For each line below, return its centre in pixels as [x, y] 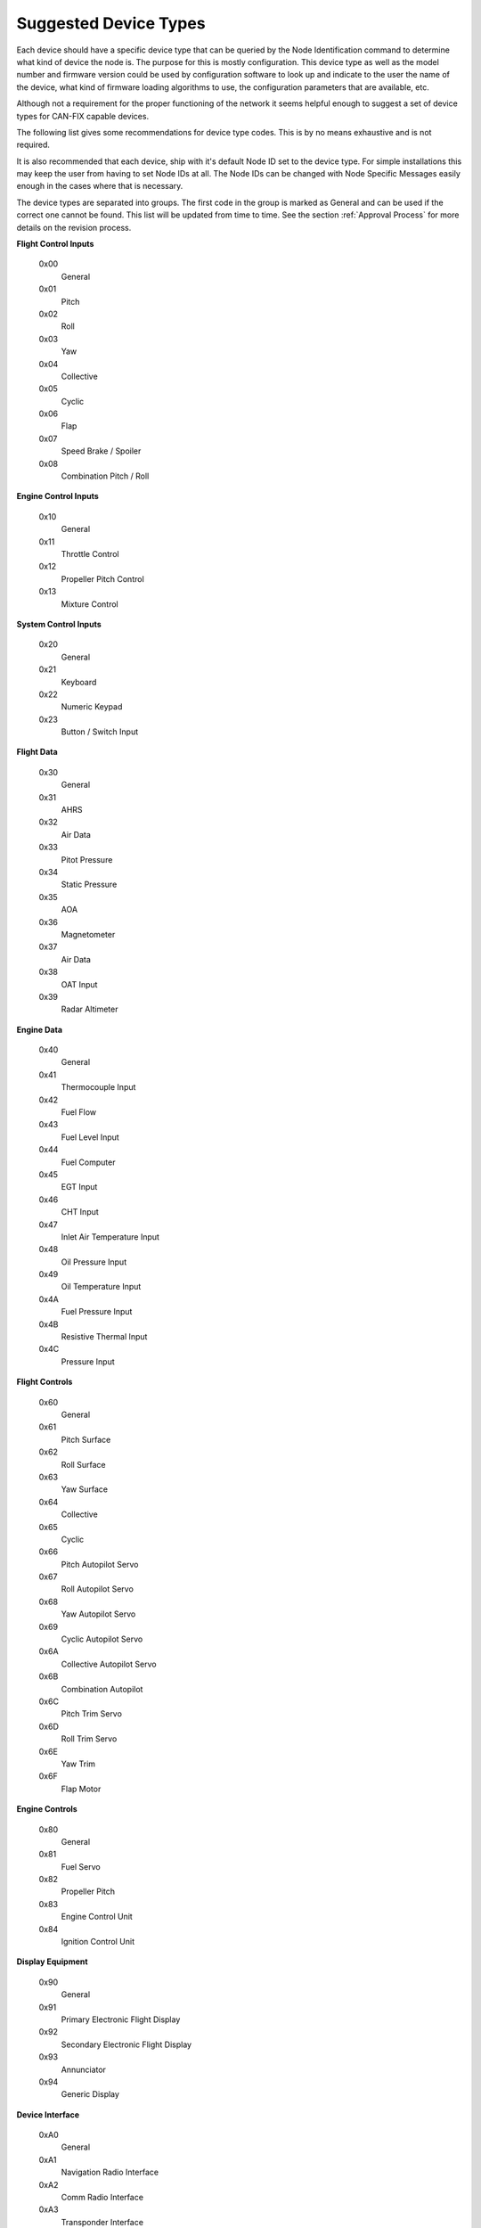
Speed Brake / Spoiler [101, 451]
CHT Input [80, 1212]
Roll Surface [83, 1464]
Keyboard [79, 682]
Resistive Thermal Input [104, 1337]
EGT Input [79, 1187]
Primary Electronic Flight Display [121, 2019]
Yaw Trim [78, 1764]
